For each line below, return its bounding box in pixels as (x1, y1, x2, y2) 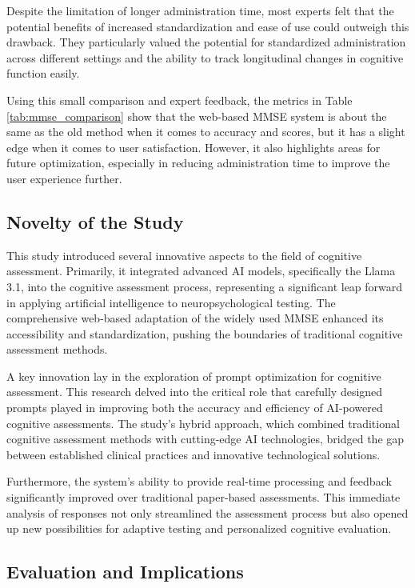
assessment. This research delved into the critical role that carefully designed (6, 383, 383, 400)
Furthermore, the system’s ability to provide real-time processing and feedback (6, 473, 392, 490)
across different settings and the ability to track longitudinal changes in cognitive (6, 49, 404, 66)
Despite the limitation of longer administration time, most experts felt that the (6, 2, 394, 18)
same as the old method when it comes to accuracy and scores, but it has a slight (6, 123, 405, 140)
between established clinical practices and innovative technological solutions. (6, 446, 381, 462)
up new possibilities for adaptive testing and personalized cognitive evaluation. (6, 520, 392, 537)
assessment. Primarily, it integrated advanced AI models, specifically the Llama (6, 262, 396, 279)
